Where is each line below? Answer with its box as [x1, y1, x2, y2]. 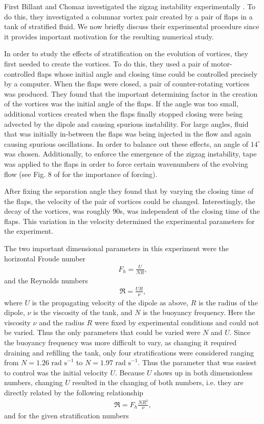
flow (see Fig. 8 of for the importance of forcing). [4, 168, 158, 179]
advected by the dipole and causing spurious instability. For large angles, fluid [4, 118, 249, 129]
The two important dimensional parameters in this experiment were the [4, 243, 229, 254]
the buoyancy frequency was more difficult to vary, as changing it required [4, 337, 237, 347]
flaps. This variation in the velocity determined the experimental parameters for [4, 215, 255, 226]
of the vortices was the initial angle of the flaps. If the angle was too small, [4, 98, 239, 109]
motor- [211, 58, 232, 69]
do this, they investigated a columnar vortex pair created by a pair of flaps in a [4, 11, 253, 21]
